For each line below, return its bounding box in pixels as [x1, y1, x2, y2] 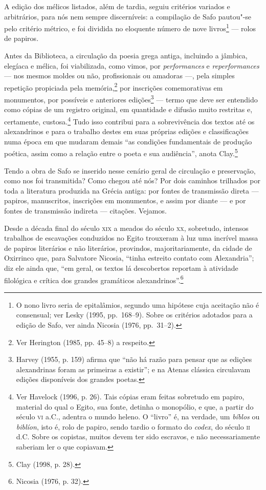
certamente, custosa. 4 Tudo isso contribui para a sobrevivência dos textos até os [4, 114, 255, 126]
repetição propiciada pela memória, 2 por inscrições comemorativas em [4, 80, 223, 93]
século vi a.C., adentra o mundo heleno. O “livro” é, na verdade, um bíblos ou [16, 411, 260, 422]
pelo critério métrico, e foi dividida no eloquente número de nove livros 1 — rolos [4, 22, 256, 33]
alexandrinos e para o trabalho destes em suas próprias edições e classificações [4, 126, 249, 137]
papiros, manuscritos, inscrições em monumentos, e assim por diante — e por [4, 195, 246, 206]
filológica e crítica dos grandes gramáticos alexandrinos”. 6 [4, 273, 184, 285]
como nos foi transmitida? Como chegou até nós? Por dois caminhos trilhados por [4, 175, 260, 186]
